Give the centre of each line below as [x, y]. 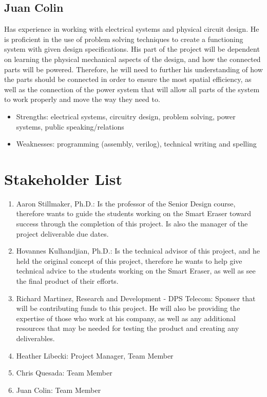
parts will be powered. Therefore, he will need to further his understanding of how [133, 69]
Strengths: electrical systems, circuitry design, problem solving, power [126, 116]
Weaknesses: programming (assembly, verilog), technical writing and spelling [136, 144]
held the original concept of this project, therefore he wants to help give [129, 260]
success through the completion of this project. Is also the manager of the [132, 224]
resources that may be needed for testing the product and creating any [128, 328]
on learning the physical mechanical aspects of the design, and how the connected [132, 59]
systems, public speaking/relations [70, 126]
